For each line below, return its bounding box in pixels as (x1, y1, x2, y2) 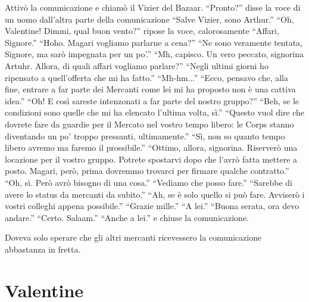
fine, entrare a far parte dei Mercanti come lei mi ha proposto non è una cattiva (5, 83, 296, 95)
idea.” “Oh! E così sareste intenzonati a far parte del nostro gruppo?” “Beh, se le (5, 94, 299, 107)
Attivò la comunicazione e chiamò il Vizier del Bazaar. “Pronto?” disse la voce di (5, 1, 301, 13)
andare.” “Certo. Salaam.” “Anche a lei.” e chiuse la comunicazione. (5, 211, 249, 223)
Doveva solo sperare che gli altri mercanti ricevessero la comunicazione (5, 231, 262, 244)
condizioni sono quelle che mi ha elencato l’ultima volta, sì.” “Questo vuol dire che (5, 106, 305, 119)
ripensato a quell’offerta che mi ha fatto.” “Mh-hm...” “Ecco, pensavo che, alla (5, 71, 289, 83)
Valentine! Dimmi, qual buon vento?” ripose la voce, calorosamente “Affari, (5, 24, 279, 37)
